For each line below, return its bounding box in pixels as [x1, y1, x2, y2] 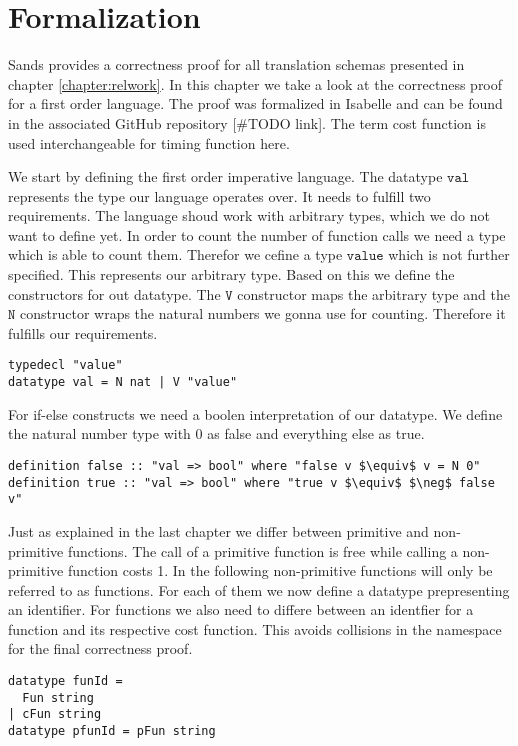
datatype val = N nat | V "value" [8, 375, 238, 390]
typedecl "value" [8, 358, 123, 373]
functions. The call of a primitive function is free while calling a [67, 540, 458, 561]
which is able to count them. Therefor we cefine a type [8, 244, 343, 265]
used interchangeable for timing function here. [8, 132, 290, 153]
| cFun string [8, 707, 102, 722]
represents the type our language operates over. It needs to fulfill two [8, 185, 431, 206]
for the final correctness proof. [8, 638, 193, 659]
